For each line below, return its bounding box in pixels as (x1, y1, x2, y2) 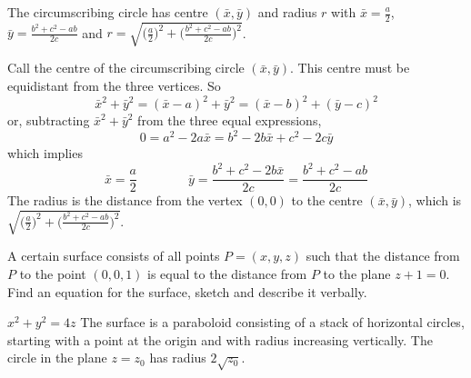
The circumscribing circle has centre (7, 3, 208, 21)
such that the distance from (306, 246, 460, 265)
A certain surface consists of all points (7, 246, 220, 265)
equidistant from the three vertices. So (7, 75, 221, 94)
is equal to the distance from (147, 264, 307, 283)
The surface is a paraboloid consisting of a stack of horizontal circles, (80, 313, 465, 332)
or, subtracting (7, 111, 90, 130)
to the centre (291, 191, 363, 210)
